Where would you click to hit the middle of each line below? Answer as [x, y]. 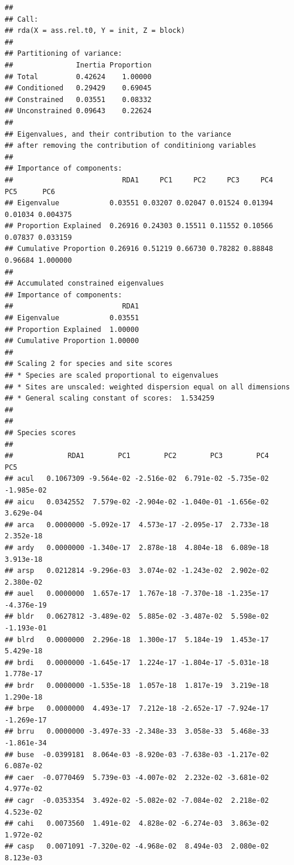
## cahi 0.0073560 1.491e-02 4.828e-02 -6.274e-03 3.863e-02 [137, 824]
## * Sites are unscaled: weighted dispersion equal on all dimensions [147, 387]
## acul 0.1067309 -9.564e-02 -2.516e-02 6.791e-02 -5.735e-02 [137, 479]
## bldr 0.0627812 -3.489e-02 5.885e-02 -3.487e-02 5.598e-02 [137, 617]
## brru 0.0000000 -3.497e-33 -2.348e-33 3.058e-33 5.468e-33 [137, 732]
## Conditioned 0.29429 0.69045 [78, 88]
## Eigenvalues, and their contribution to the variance [118, 134]
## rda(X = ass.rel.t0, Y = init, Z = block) [95, 31]
